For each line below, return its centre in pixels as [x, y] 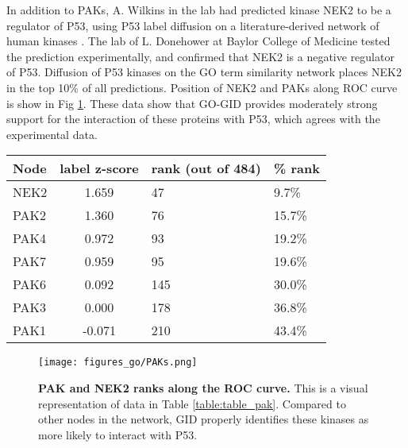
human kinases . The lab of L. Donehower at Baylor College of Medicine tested [198, 41]
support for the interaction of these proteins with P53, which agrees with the [193, 119]
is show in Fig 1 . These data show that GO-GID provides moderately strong [192, 103]
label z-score [99, 168]
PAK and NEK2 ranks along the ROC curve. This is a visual [203, 388]
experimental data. [52, 134]
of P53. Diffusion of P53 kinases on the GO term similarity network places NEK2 [204, 72]
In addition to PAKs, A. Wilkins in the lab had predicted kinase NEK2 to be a [199, 10]
